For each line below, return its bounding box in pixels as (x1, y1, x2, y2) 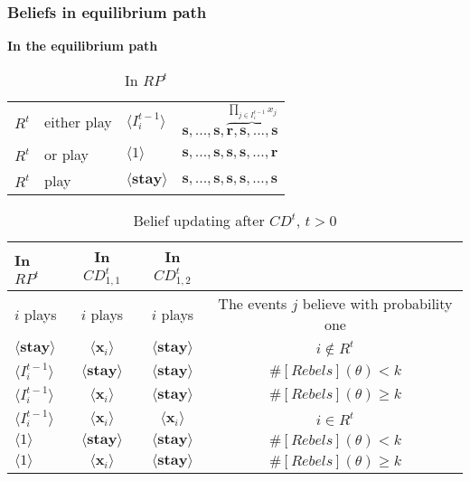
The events (218, 293, 287, 315)
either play (44, 110, 112, 132)
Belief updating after (133, 210, 265, 231)
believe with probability (302, 293, 453, 315)
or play (44, 144, 89, 165)
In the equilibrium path (7, 36, 158, 55)
